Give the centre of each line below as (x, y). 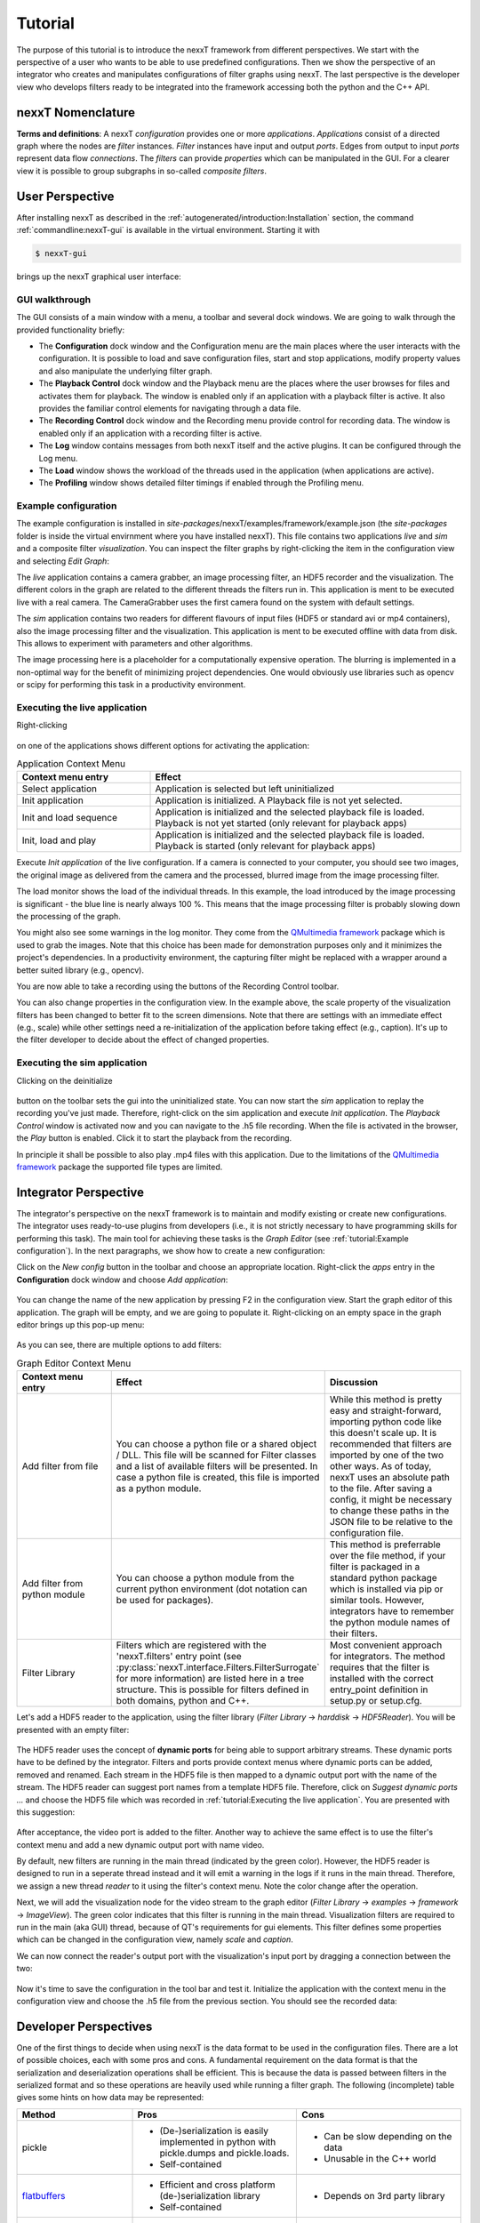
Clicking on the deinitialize (64, 1080)
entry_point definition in (379, 1689)
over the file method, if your (388, 1556)
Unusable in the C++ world (380, 2158)
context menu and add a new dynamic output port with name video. (140, 1844)
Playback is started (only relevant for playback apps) (265, 847)
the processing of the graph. (69, 916)
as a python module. (159, 1489)
